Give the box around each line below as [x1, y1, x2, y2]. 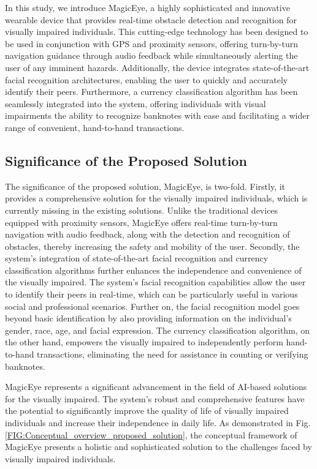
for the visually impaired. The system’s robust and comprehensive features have [5, 392, 305, 405]
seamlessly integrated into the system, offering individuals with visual [5, 97, 266, 110]
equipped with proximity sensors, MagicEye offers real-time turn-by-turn [5, 216, 278, 228]
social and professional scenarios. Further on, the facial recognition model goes [5, 299, 300, 312]
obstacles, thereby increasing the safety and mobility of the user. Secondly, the [5, 239, 300, 252]
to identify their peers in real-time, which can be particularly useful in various [5, 288, 298, 301]
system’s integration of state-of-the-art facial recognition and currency [5, 252, 269, 265]
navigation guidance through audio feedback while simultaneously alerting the [5, 49, 298, 62]
